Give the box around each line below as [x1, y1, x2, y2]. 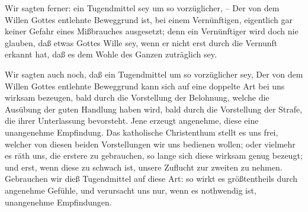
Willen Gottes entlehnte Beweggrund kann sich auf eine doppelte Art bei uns [5, 79, 285, 92]
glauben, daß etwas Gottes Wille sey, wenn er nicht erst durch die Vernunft [5, 36, 278, 49]
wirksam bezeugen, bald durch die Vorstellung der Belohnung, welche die [5, 91, 269, 104]
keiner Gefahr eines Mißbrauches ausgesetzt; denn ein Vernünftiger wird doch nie [5, 25, 299, 37]
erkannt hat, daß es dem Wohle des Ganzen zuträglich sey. [5, 48, 217, 60]
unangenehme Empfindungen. [5, 195, 112, 208]
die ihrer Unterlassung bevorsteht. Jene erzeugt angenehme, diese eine [5, 114, 259, 127]
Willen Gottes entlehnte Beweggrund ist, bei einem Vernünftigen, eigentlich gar [5, 13, 293, 25]
